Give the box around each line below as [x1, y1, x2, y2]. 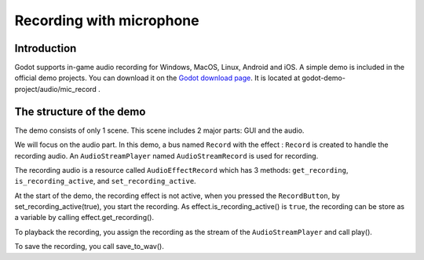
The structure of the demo [14, 104, 146, 118]
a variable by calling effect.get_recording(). [14, 213, 155, 222]
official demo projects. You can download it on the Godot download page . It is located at [14, 73, 301, 82]
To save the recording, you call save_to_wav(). [14, 242, 164, 251]
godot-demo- [302, 73, 345, 82]
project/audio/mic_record [14, 84, 97, 93]
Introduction [14, 42, 77, 55]
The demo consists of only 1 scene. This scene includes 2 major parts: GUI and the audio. [14, 126, 305, 135]
